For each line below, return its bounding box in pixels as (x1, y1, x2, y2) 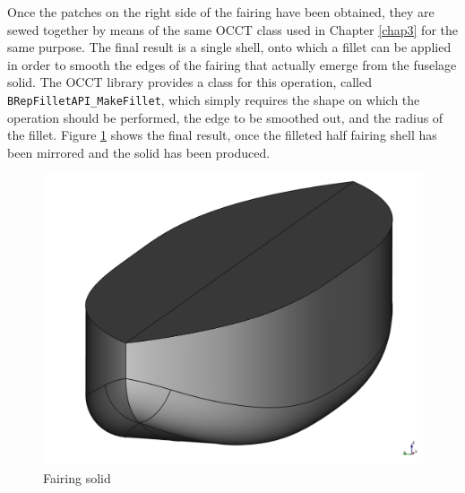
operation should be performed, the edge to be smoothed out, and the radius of (7, 108, 443, 126)
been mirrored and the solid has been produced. (7, 143, 271, 161)
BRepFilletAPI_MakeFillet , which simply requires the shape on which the (7, 90, 420, 108)
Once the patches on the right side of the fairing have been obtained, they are (7, 3, 435, 21)
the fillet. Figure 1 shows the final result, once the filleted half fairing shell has (7, 125, 437, 144)
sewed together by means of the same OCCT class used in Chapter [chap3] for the (7, 20, 458, 39)
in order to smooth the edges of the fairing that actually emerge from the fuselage (7, 55, 457, 74)
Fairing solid (43, 469, 111, 488)
